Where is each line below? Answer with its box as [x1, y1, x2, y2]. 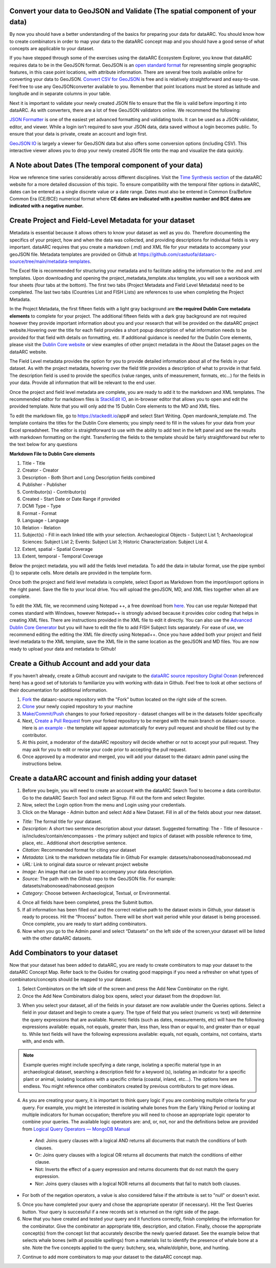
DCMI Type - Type [22, 503, 61, 509]
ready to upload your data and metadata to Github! [9, 646, 116, 652]
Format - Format [22, 510, 57, 516]
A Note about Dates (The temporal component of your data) [9, 161, 203, 169]
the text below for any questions [9, 441, 78, 448]
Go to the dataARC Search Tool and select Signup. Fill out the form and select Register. [22, 794, 205, 800]
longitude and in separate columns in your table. [9, 91, 111, 97]
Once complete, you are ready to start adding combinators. [22, 921, 147, 927]
